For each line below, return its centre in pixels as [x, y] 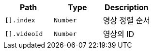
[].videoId [24, 34]
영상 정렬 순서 [126, 20]
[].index [20, 20]
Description [127, 7]
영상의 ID [119, 34]
